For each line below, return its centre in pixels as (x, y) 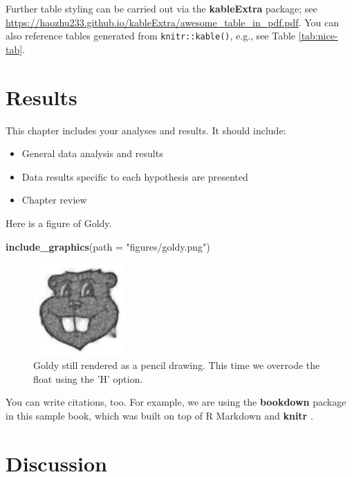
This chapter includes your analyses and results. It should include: (146, 130)
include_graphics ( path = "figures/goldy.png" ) (108, 246)
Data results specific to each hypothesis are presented (135, 176)
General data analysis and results (92, 153)
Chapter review (54, 200)
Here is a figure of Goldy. (59, 223)
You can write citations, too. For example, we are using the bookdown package (176, 402)
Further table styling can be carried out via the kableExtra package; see (161, 8)
